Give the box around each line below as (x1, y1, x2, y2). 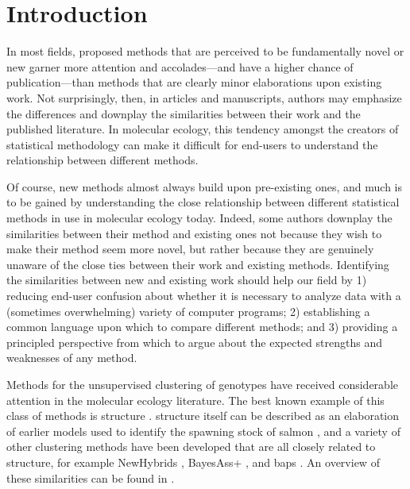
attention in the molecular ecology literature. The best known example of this (6, 391, 385, 408)
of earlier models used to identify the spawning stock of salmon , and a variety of (6, 422, 400, 439)
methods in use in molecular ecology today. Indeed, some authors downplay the (6, 210, 393, 226)
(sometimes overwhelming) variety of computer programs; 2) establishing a (6, 302, 370, 319)
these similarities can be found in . (6, 469, 175, 486)
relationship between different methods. (6, 152, 199, 168)
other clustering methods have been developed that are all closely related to (6, 438, 376, 455)
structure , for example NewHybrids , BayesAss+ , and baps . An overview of (6, 453, 380, 470)
